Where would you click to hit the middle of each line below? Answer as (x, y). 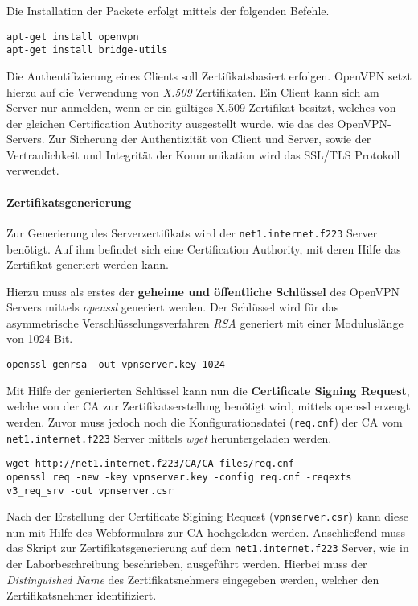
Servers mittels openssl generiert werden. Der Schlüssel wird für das (173, 307)
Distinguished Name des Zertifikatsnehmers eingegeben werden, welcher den (193, 579)
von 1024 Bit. (40, 338)
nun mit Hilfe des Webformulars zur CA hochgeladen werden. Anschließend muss (206, 532)
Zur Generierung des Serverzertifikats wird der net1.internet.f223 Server (192, 232)
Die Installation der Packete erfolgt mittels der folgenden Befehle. (168, 10)
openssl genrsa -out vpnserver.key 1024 (116, 365)
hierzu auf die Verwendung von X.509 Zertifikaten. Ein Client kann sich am (193, 91)
